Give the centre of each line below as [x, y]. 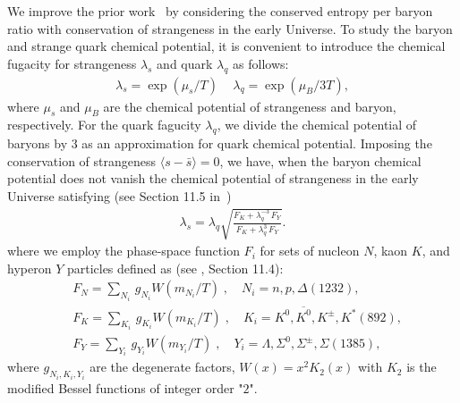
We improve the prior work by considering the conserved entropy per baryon [220, 11]
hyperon [30, 268]
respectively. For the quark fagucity [104, 125]
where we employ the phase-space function [124, 251]
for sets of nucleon [310, 251]
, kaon [391, 251]
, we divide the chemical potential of [317, 125]
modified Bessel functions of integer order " [125, 387]
